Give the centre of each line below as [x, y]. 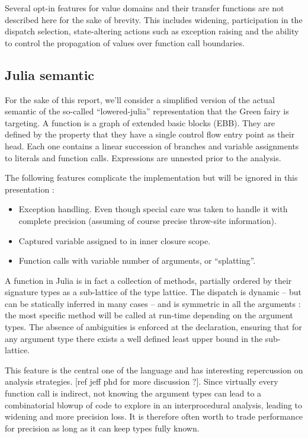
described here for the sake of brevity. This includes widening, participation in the [154, 19]
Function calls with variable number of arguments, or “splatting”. [137, 260]
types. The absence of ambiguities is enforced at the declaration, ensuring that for [153, 327]
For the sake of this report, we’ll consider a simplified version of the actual [140, 99]
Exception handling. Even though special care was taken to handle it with [153, 209]
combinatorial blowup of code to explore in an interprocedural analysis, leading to [154, 405]
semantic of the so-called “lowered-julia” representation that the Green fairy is [147, 111]
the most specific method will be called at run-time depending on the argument [149, 315]
